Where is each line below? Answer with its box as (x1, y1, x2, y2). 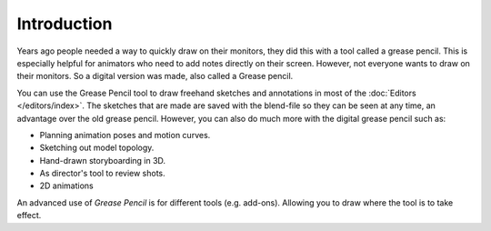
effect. (16, 210, 42, 221)
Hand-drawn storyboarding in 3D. (39, 155, 166, 166)
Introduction (16, 14, 113, 34)
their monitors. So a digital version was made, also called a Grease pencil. (16, 71, 294, 82)
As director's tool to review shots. (39, 168, 165, 179)
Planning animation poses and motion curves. (39, 129, 211, 140)
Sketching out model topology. (39, 142, 155, 154)
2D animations (39, 180, 95, 191)
